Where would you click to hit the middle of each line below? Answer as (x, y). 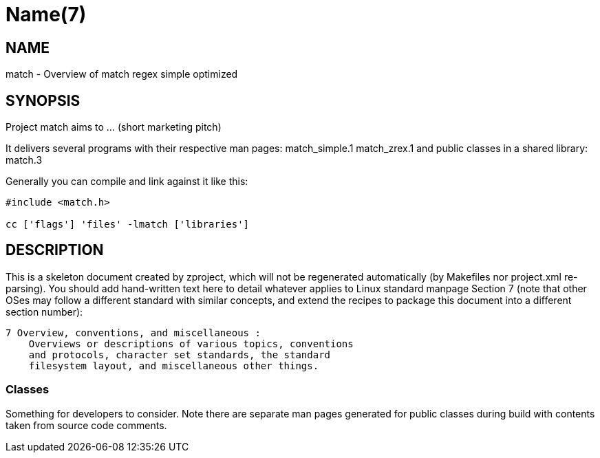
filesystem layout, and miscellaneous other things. (174, 366)
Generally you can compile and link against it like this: (127, 182)
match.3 (24, 160)
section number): (44, 312)
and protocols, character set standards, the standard (180, 355)
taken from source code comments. (86, 425)
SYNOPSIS (43, 100)
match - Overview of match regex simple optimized (122, 74)
